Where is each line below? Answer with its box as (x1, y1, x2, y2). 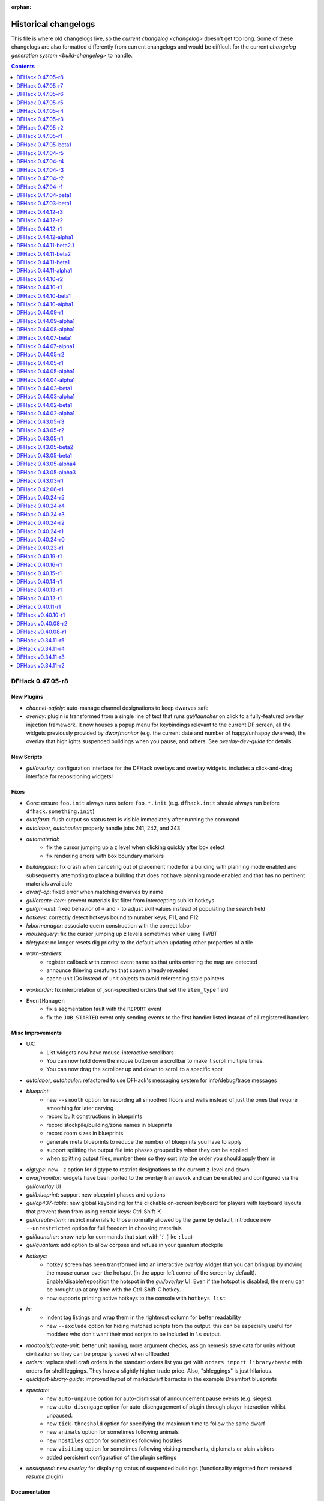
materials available (26, 880, 73, 887)
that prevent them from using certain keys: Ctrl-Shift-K (26, 1207, 161, 1215)
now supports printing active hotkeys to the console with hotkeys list (46, 1294, 226, 1302)
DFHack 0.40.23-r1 (16, 544, 64, 552)
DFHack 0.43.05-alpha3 (16, 468, 76, 476)
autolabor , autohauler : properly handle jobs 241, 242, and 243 (26, 824, 181, 832)
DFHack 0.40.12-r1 (16, 594, 62, 602)
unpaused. (46, 1412, 73, 1419)
